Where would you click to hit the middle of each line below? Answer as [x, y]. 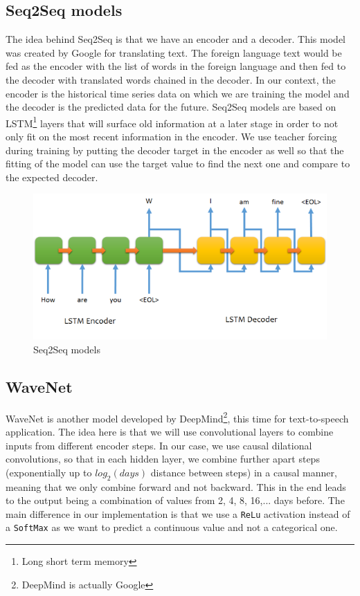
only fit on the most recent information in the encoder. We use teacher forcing [171, 137]
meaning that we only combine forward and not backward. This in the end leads [176, 486]
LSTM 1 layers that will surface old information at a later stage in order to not [172, 122]
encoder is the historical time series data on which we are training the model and [178, 93]
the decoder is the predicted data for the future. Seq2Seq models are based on [171, 107]
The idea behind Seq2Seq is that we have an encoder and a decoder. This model [175, 39]
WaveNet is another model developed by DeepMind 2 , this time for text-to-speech [177, 417]
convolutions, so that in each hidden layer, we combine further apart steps [163, 459]
